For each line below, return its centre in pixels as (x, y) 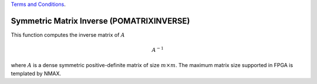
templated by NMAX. (36, 73)
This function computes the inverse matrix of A (68, 34)
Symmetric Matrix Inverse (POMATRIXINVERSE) (100, 21)
